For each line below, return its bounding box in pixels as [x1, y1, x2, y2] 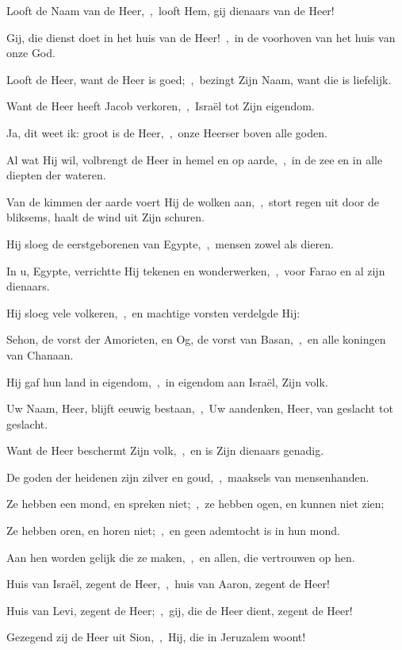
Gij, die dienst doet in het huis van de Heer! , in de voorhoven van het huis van [6, 29, 396, 45]
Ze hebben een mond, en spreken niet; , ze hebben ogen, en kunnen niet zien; [6, 495, 385, 512]
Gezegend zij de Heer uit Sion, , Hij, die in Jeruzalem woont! [6, 629, 306, 645]
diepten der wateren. [6, 167, 106, 183]
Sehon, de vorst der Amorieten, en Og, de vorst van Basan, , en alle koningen [6, 331, 386, 348]
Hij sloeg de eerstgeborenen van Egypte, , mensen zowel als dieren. [6, 235, 334, 252]
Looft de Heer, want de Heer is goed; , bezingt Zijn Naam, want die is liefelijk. [6, 71, 392, 87]
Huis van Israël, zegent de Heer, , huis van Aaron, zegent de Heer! [6, 575, 330, 592]
